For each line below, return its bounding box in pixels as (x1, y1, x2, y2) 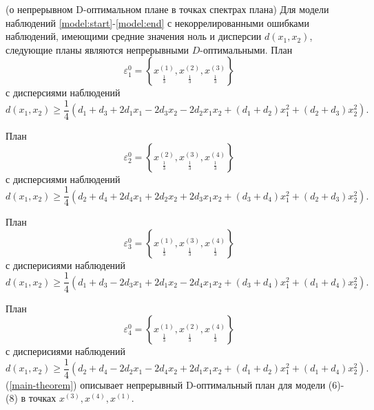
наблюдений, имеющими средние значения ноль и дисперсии (6, 29, 262, 43)
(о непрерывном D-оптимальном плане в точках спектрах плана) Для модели (6, 2, 329, 16)
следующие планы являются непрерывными (6, 42, 189, 56)
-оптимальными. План (200, 42, 293, 56)
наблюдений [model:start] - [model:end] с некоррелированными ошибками (6, 15, 309, 30)
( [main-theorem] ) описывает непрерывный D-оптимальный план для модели (6, 377, 326, 391)
